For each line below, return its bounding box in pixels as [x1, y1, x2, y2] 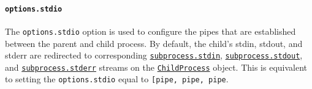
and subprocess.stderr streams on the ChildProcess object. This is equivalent [5, 60, 308, 73]
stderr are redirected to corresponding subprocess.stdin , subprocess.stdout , [5, 49, 303, 62]
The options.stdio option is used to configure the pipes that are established [5, 24, 296, 37]
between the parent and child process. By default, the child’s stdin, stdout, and [5, 37, 303, 49]
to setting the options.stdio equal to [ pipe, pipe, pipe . [5, 73, 229, 85]
